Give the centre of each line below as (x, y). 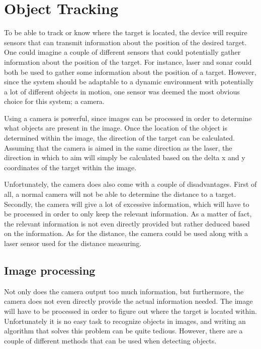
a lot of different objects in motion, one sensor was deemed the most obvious (122, 91)
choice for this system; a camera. (54, 101)
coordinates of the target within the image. (70, 167)
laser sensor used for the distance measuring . (73, 243)
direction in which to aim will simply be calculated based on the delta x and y (125, 157)
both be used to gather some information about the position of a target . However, (130, 72)
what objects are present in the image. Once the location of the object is (116, 128)
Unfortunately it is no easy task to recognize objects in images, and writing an (125, 321)
